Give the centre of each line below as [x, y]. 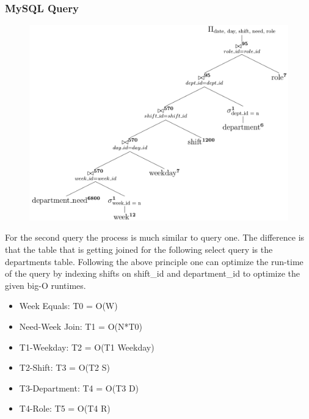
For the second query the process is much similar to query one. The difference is [155, 237]
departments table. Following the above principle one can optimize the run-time [154, 261]
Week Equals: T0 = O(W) [68, 306]
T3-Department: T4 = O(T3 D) [79, 388]
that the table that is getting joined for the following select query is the [139, 250]
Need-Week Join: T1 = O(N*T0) [81, 326]
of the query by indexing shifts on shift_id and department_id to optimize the [152, 273]
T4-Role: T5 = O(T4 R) [65, 408]
